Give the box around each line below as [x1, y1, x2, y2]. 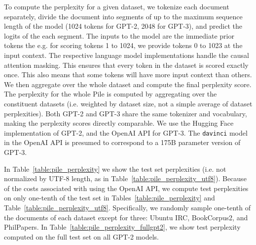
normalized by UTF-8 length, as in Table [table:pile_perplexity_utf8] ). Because [4, 173, 247, 184]
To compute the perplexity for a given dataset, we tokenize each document [4, 1, 229, 11]
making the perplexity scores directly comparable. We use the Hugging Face [4, 118, 234, 128]
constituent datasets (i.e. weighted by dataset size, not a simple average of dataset [4, 98, 253, 108]
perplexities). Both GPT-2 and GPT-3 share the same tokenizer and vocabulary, [4, 108, 247, 118]
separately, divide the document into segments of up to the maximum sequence [4, 11, 243, 21]
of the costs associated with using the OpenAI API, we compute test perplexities [4, 183, 249, 193]
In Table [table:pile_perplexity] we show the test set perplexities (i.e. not [4, 163, 226, 174]
